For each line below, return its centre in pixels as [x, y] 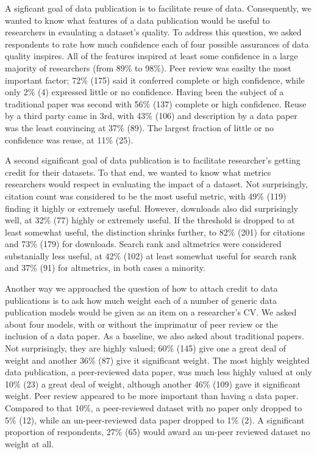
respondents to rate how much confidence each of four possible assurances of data [157, 44]
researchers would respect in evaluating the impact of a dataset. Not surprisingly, [156, 184]
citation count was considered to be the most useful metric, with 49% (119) [146, 196]
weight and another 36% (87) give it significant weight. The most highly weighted [157, 360]
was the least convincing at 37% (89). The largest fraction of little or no [139, 127]
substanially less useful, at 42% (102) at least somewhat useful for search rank [151, 255]
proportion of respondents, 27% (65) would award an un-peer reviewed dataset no [158, 432]
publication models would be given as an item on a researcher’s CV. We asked [151, 312]
